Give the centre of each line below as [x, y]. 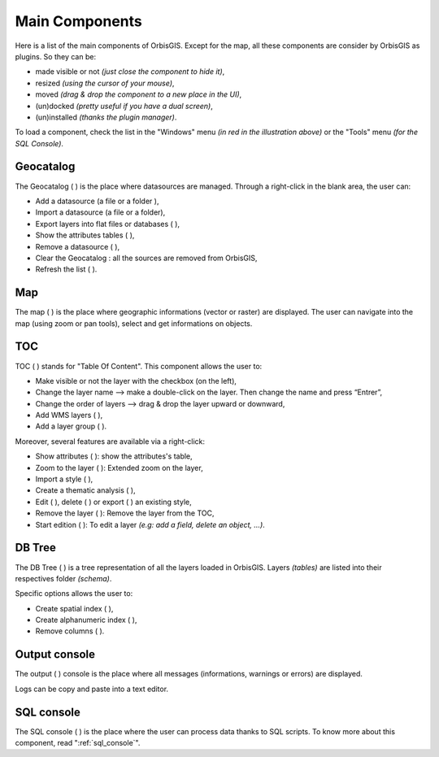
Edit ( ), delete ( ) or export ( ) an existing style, [113, 502]
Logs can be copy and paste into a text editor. [92, 689]
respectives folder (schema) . [63, 578]
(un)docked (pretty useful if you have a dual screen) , [124, 106]
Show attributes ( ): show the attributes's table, [114, 456]
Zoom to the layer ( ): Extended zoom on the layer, [119, 468]
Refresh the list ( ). [66, 269]
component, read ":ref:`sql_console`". [78, 743]
